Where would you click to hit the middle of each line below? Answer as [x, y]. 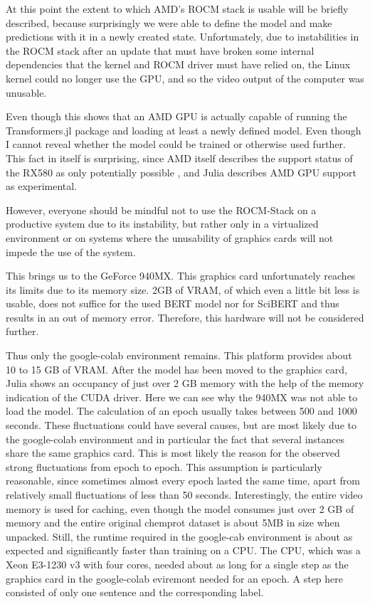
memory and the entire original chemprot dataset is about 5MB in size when [173, 523]
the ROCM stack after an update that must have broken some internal [160, 50]
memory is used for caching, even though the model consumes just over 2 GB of [180, 508]
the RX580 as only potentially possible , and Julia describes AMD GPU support [181, 172]
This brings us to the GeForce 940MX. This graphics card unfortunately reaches [181, 276]
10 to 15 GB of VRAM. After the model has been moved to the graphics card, [176, 369]
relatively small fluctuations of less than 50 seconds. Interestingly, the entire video [184, 494]
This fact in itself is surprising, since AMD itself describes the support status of [179, 158]
